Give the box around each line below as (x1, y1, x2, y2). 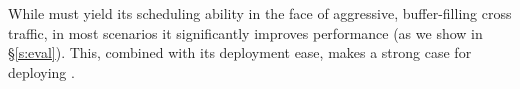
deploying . (8, 61, 75, 82)
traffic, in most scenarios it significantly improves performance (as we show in (8, 22, 483, 43)
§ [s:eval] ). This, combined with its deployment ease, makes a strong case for (8, 42, 472, 63)
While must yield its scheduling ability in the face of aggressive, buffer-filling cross (8, 3, 512, 23)
